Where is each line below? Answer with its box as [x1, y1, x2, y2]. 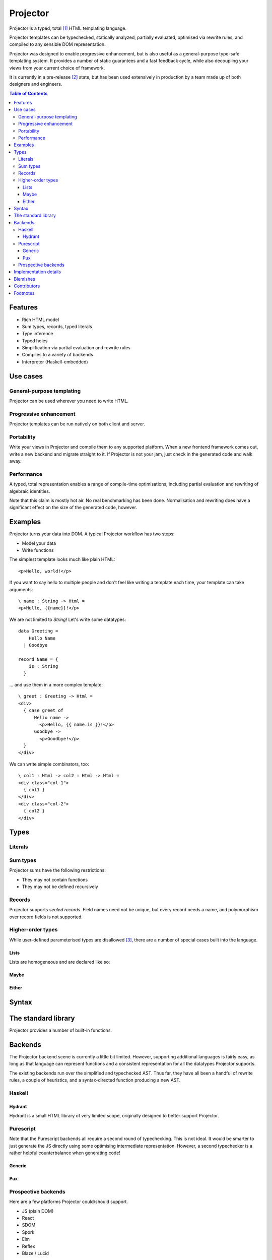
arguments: [9, 586, 33, 592]
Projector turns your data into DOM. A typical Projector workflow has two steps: [9, 531, 175, 537]
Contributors [14, 283, 40, 289]
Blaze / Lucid [22, 1250, 49, 1256]
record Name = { [18, 656, 58, 662]
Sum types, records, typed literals [22, 323, 93, 330]
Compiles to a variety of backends [22, 352, 93, 358]
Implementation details [14, 269, 61, 275]
